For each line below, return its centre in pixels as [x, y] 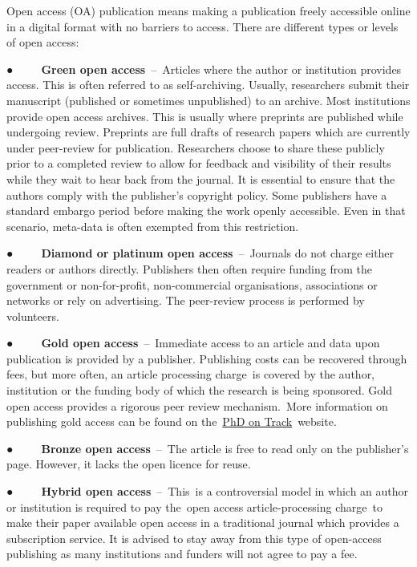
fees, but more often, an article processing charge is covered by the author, [191, 374]
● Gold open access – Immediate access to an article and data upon [193, 343]
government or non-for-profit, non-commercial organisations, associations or [192, 284]
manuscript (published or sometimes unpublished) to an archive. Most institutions [208, 100]
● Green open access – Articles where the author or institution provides [204, 69]
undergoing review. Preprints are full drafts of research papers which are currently [208, 132]
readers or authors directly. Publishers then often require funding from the [189, 268]
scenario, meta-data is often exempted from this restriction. [153, 226]
